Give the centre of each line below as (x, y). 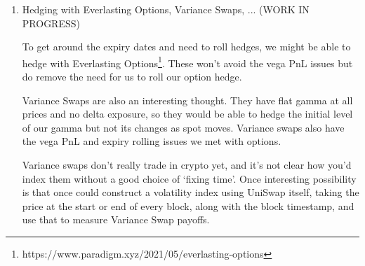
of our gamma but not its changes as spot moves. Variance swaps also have (183, 127)
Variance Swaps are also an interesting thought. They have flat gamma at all (187, 100)
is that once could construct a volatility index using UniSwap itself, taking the (191, 192)
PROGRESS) (51, 23)
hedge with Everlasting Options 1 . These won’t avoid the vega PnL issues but (187, 62)
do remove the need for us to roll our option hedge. (132, 77)
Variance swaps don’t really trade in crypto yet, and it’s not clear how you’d (187, 164)
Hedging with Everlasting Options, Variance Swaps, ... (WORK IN (166, 9)
